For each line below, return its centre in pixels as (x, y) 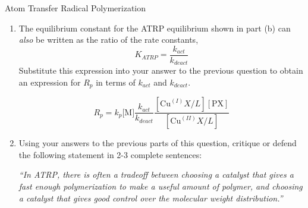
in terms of (116, 82)
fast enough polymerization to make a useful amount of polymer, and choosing (161, 186)
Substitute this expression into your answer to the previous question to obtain (161, 70)
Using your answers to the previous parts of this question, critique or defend (158, 143)
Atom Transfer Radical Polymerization (76, 8)
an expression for (50, 82)
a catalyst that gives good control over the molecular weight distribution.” (151, 198)
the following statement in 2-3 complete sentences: (110, 154)
